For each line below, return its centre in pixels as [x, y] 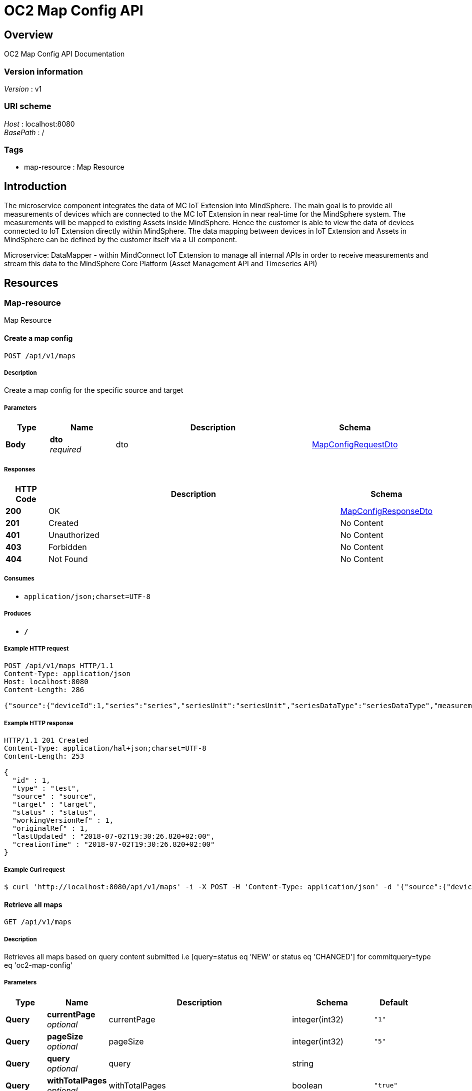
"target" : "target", [54, 804]
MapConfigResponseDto [386, 511]
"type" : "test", [46, 788]
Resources [31, 283]
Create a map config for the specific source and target [94, 390]
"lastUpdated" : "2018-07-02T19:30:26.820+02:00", [113, 837]
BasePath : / [24, 132]
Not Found [68, 559]
